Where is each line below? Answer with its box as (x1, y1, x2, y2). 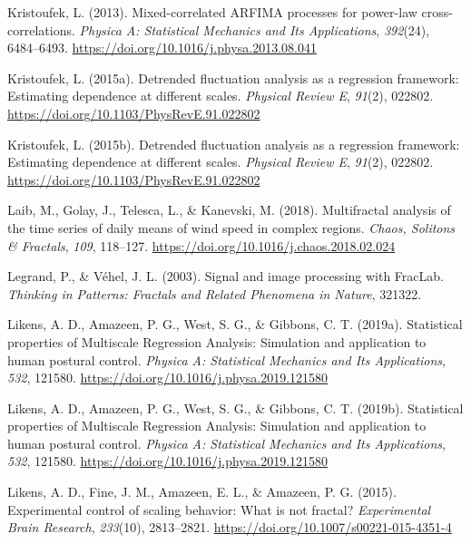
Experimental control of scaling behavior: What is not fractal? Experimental (7, 499, 431, 519)
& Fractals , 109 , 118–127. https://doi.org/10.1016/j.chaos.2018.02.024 (7, 236, 396, 255)
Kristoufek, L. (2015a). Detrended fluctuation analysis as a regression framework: (7, 68, 459, 87)
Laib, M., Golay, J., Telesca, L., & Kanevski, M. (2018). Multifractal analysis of (7, 200, 451, 219)
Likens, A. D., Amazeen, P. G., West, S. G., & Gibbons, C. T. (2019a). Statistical (7, 315, 463, 334)
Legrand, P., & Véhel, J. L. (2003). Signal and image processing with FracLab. (7, 267, 444, 286)
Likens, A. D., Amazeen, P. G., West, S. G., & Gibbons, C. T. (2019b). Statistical (7, 398, 464, 417)
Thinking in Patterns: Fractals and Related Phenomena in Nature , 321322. (7, 284, 422, 303)
